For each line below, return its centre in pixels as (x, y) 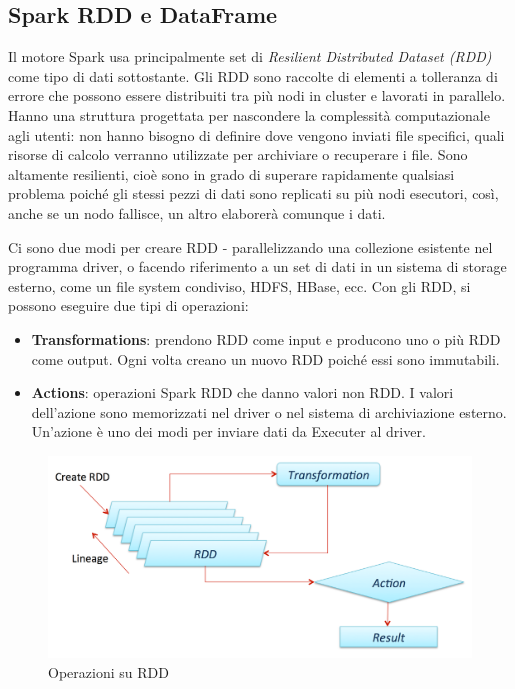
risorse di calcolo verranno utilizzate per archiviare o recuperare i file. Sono (238, 154)
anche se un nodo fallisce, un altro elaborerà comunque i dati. (197, 212)
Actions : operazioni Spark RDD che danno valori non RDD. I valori (242, 392)
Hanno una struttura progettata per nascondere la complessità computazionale (249, 114)
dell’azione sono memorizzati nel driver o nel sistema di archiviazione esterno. (269, 411)
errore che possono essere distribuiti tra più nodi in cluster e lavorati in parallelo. (257, 95)
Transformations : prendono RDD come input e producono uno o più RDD (266, 338)
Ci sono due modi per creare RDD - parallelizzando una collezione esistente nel (250, 246)
